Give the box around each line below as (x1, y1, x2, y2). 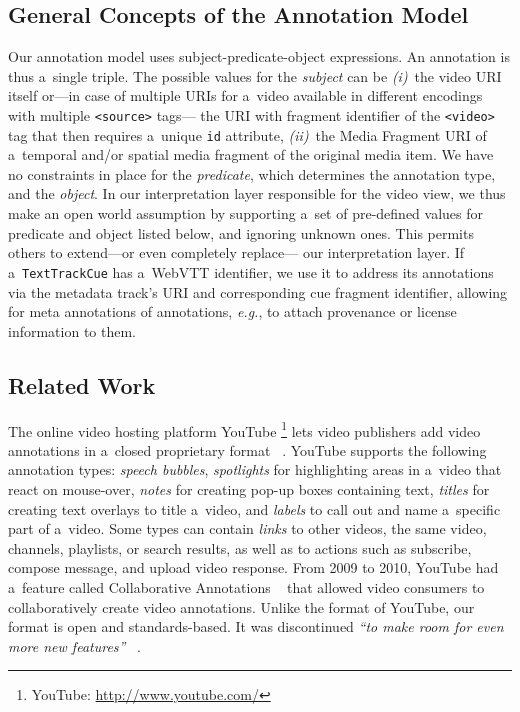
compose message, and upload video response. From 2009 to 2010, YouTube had (8, 557, 499, 578)
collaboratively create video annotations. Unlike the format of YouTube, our (8, 596, 475, 617)
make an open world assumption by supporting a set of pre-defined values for (8, 203, 484, 224)
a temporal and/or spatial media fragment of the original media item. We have (8, 144, 494, 165)
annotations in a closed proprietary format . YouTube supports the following (8, 439, 487, 460)
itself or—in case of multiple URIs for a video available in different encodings (8, 85, 483, 106)
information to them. (8, 320, 137, 341)
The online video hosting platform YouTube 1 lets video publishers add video (8, 417, 481, 441)
